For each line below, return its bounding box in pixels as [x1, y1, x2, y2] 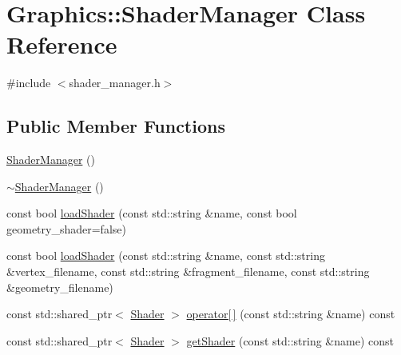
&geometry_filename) [6, 278, 113, 295]
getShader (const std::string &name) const [186, 332, 394, 349]
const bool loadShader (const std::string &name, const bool [6, 205, 297, 221]
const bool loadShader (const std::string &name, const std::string [6, 247, 325, 264]
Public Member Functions [6, 114, 225, 138]
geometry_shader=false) [6, 220, 126, 237]
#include [6, 74, 51, 91]
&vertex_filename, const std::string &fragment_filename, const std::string [6, 263, 370, 280]
